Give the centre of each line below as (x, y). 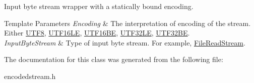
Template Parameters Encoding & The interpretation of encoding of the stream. (128, 23)
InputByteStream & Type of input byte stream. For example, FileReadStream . (125, 42)
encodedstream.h (30, 76)
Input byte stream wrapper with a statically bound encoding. (99, 6)
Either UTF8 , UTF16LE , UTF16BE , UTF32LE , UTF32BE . (97, 33)
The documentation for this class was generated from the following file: (114, 59)
